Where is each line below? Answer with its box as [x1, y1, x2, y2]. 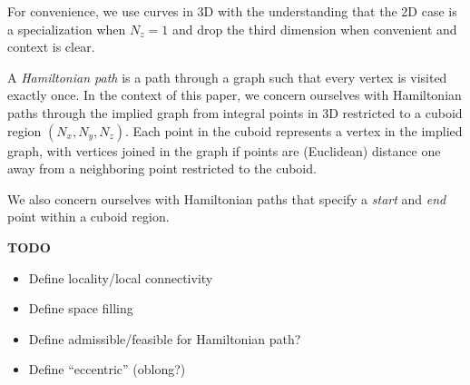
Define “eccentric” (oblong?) [28, 360, 186, 379]
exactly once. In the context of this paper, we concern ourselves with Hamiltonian [7, 85, 462, 104]
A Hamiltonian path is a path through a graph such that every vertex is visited [7, 67, 447, 86]
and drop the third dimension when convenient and [171, 19, 457, 38]
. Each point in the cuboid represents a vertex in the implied [125, 121, 463, 140]
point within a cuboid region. [7, 207, 170, 226]
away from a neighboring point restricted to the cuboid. [7, 159, 317, 178]
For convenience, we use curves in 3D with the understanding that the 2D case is [7, 2, 457, 20]
